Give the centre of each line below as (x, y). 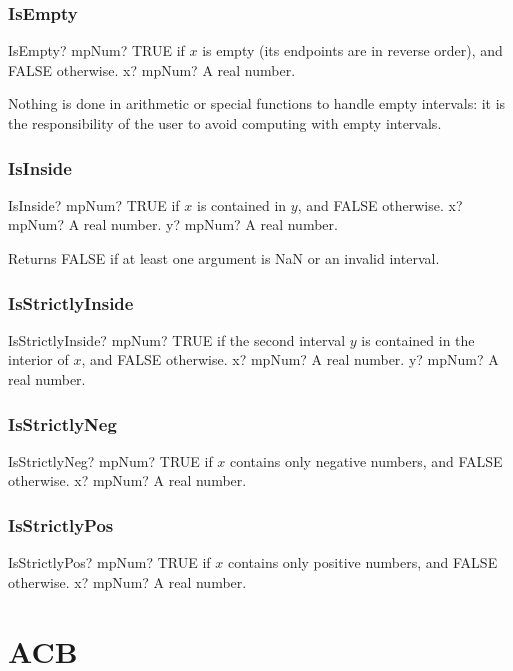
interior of (38, 359)
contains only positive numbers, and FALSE (362, 562)
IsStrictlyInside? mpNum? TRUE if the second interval (177, 339)
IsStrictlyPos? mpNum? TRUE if (109, 562)
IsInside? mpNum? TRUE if (94, 204)
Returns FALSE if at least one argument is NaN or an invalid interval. (224, 258)
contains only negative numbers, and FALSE (366, 460)
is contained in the (418, 339)
